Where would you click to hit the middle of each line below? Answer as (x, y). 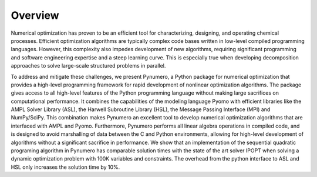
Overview (35, 15)
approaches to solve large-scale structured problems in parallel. (88, 66)
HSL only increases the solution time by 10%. (65, 167)
